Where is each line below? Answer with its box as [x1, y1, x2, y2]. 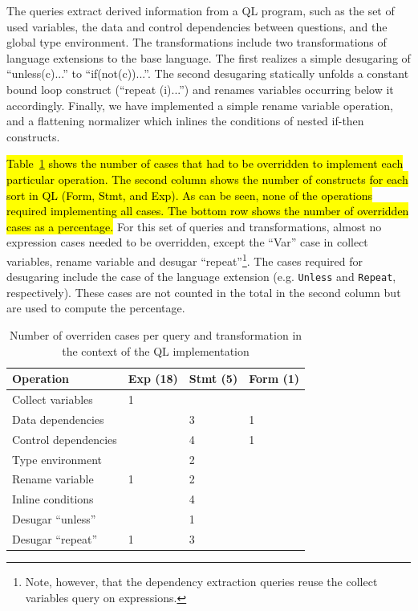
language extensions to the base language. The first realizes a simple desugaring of [6, 49, 411, 66]
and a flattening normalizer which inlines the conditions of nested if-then [6, 112, 364, 129]
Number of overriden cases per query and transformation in [9, 327, 302, 343]
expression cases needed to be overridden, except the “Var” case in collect [6, 234, 368, 251]
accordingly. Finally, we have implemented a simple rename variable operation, [6, 96, 393, 113]
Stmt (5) [189, 370, 238, 387]
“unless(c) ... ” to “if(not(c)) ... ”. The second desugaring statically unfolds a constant [6, 65, 409, 82]
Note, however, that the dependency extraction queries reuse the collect [25, 573, 378, 590]
